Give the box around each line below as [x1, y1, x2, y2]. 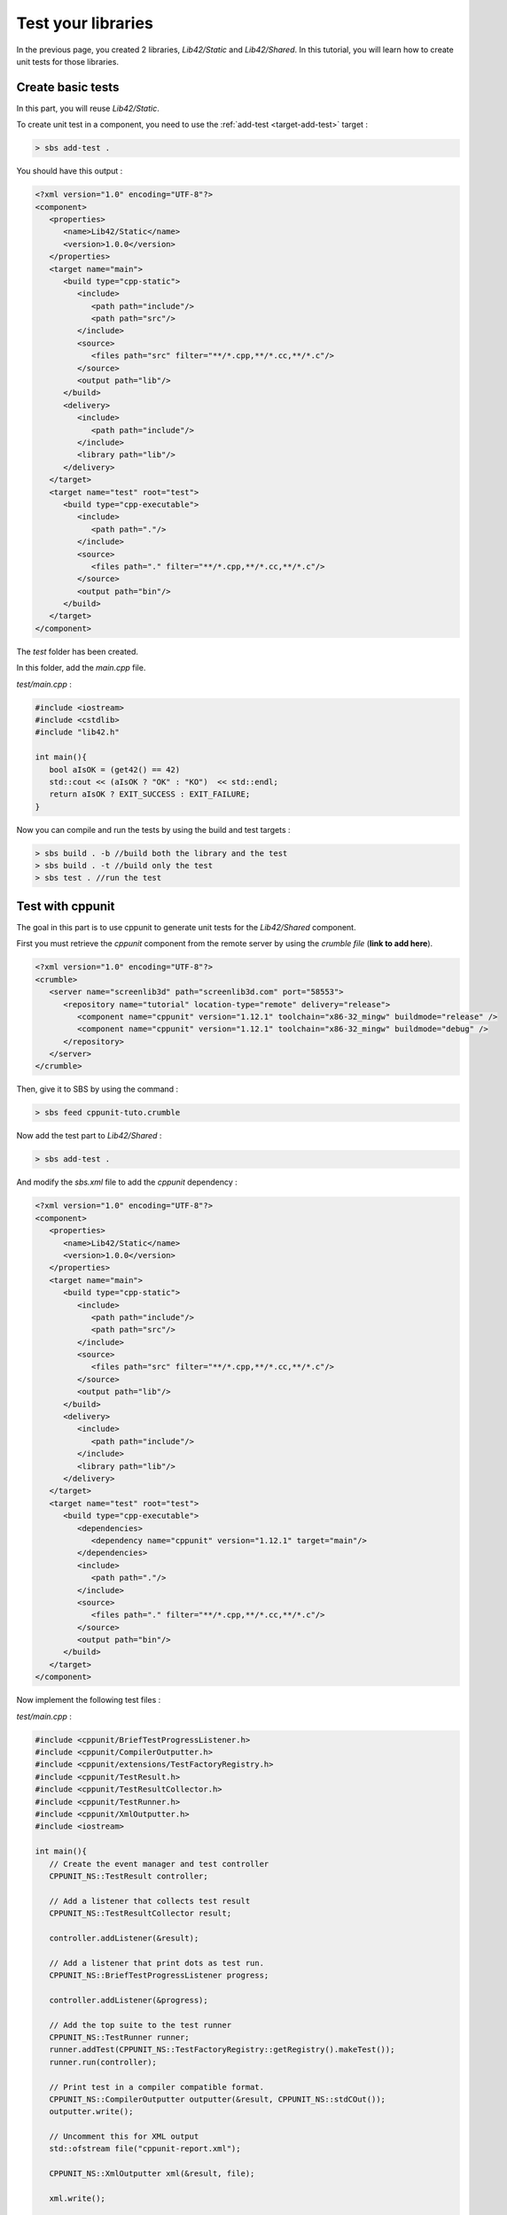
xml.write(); [49, 2194, 106, 2203]
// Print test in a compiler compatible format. [49, 2082, 265, 2092]
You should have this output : [16, 166, 123, 176]
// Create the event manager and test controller [49, 1859, 269, 1869]
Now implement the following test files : [16, 1695, 161, 1706]
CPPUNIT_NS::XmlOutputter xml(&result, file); [49, 2169, 255, 2179]
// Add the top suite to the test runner [49, 2020, 232, 2030]
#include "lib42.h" [35, 727, 120, 737]
